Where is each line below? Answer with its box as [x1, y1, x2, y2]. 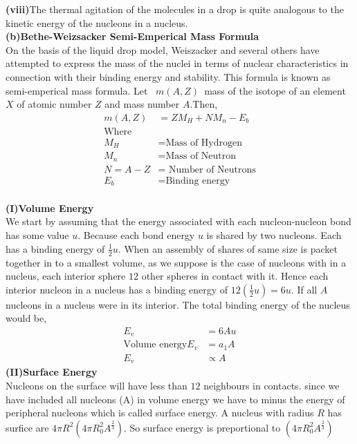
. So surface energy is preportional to [123, 420, 281, 434]
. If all [291, 282, 318, 296]
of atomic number [17, 97, 92, 111]
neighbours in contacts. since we [203, 378, 340, 392]
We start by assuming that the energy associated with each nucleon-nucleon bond [6, 214, 351, 229]
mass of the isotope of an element [204, 83, 346, 97]
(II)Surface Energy [6, 365, 98, 379]
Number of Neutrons [169, 164, 256, 175]
